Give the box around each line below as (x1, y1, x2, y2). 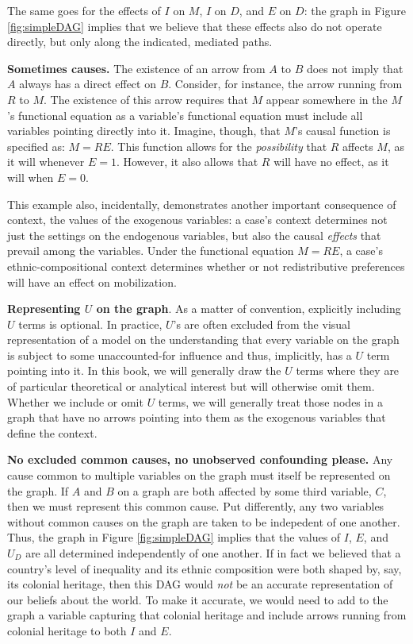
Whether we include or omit (7, 393, 143, 410)
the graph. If (7, 482, 69, 499)
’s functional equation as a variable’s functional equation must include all (7, 106, 363, 123)
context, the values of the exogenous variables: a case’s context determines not (7, 211, 388, 228)
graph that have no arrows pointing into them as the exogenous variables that (7, 409, 386, 426)
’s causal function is (295, 122, 391, 139)
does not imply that (306, 60, 403, 76)
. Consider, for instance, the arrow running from (168, 75, 403, 92)
